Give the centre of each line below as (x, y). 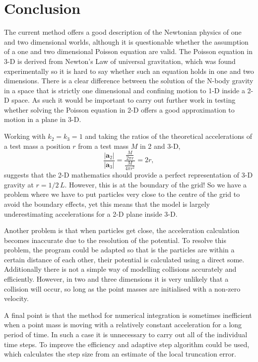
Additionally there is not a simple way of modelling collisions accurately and (120, 269)
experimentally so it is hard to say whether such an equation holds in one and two (129, 71)
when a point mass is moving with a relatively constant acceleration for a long (123, 325)
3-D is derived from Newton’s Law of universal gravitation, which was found (120, 61)
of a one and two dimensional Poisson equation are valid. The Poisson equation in (128, 51)
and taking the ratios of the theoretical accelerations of (168, 136)
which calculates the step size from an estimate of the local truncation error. (120, 354)
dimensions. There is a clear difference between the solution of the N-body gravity (129, 81)
